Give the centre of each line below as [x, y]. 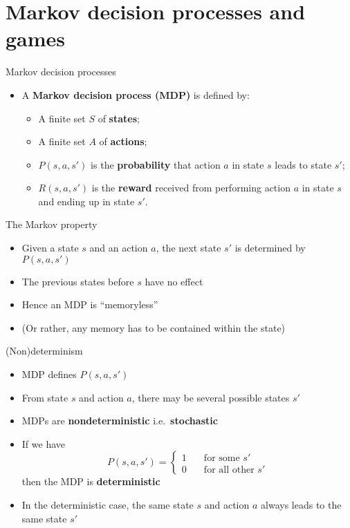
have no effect [174, 281]
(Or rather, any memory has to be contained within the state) [154, 327]
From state [45, 397]
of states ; [119, 118]
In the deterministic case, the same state [108, 505]
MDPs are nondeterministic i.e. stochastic [120, 421]
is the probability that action [156, 164]
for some [222, 458]
